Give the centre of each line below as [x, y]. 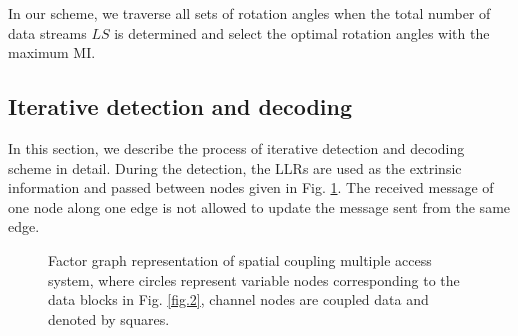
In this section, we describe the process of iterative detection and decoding [236, 147]
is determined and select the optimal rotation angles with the [302, 32]
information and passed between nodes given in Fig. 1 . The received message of [251, 187]
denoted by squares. [109, 318]
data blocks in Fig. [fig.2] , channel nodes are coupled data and [238, 299]
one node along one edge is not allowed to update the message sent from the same [259, 206]
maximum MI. [52, 52]
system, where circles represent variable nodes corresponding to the [254, 279]
